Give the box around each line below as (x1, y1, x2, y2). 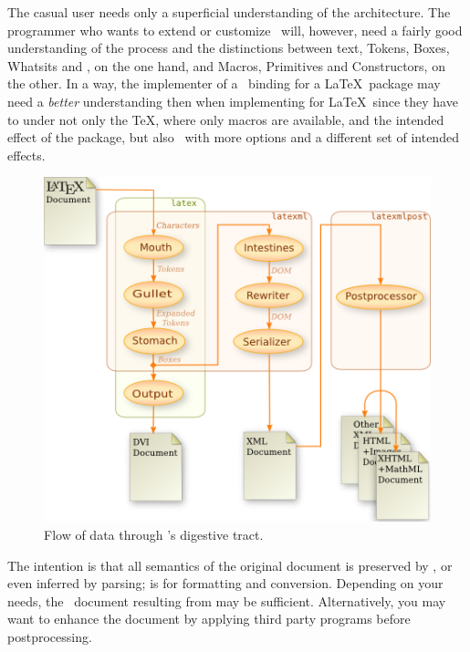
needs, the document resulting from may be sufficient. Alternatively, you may (7, 591, 446, 610)
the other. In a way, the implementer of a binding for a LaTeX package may (7, 74, 441, 93)
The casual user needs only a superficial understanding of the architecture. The (7, 3, 451, 21)
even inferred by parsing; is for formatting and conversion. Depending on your (7, 574, 444, 593)
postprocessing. (7, 626, 92, 646)
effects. (7, 145, 46, 164)
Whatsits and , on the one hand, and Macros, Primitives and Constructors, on (7, 56, 445, 75)
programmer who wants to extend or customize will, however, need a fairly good (7, 20, 463, 39)
